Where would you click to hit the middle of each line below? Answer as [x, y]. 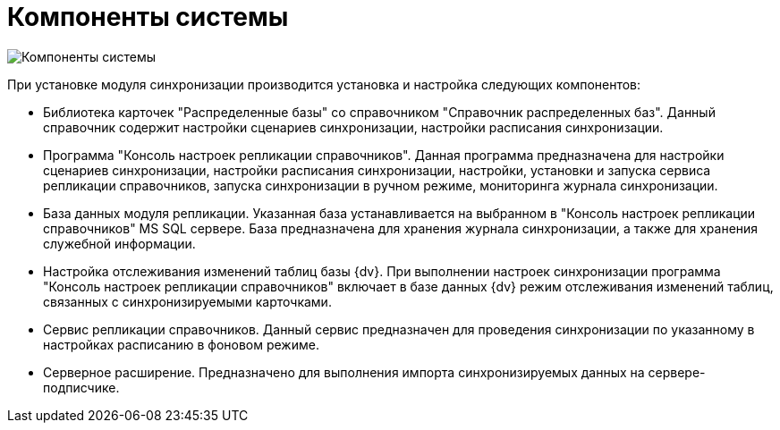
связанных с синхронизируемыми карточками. [187, 301]
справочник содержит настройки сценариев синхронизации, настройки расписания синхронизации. [353, 127]
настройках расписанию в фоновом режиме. [181, 344]
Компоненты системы [148, 17]
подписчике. [81, 387]
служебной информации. [119, 243]
